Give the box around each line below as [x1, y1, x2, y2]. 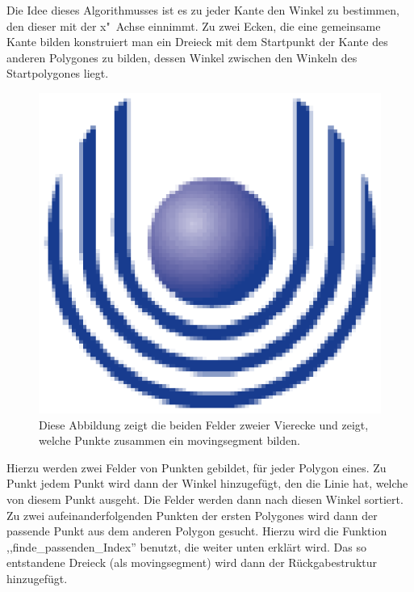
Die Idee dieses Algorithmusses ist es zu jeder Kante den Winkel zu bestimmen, [6, 2, 399, 18]
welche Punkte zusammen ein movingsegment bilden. [39, 432, 300, 449]
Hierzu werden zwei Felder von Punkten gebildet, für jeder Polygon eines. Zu [6, 459, 387, 476]
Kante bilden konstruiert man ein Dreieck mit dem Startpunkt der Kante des [6, 33, 388, 50]
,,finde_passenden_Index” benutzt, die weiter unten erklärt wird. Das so [6, 538, 366, 555]
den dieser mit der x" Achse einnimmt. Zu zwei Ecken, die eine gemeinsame [6, 17, 381, 34]
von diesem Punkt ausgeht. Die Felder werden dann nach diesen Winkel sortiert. [6, 490, 404, 507]
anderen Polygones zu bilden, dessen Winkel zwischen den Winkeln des [6, 49, 358, 66]
